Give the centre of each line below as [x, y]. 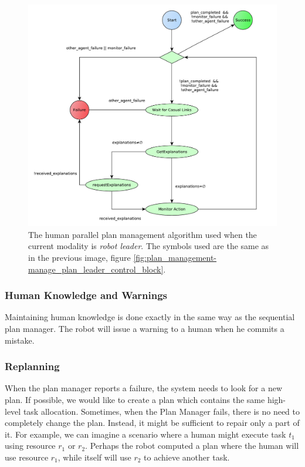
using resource [30, 446]
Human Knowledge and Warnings [86, 295]
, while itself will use [94, 457]
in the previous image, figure [79, 257]
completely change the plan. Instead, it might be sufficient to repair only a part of [152, 423]
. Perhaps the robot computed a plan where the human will [192, 446]
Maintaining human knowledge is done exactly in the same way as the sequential [150, 317]
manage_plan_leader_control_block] [96, 269]
